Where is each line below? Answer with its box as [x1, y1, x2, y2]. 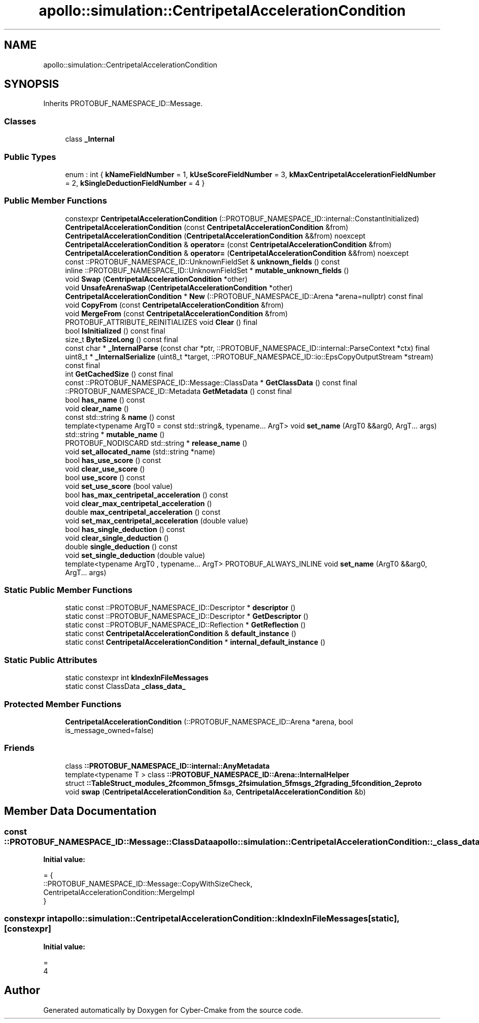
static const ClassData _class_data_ [65, 682, 186, 691]
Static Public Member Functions [4, 585, 133, 596]
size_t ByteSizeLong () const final [65, 335, 178, 344]
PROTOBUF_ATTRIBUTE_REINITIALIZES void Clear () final [65, 317, 258, 326]
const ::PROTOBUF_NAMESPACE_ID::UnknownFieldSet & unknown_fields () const [65, 257, 340, 266]
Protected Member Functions [4, 699, 122, 709]
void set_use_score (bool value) [65, 481, 173, 490]
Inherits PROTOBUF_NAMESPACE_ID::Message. [43, 99, 203, 108]
